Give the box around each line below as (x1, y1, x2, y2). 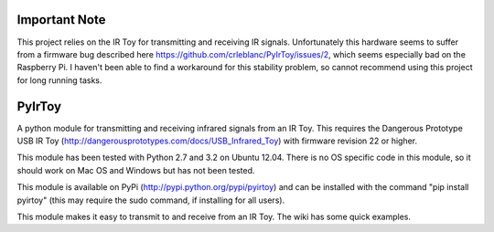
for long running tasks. (16, 74, 102, 86)
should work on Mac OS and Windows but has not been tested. (16, 164, 255, 175)
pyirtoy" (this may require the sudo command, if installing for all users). (16, 195, 285, 206)
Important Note (16, 12, 106, 27)
